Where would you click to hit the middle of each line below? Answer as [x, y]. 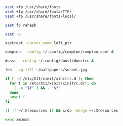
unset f [18, 97]
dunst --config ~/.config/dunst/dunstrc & [49, 61]
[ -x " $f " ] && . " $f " [37, 88]
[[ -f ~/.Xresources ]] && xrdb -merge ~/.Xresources [62, 111]
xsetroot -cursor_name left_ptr [38, 43]
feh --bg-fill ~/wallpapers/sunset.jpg [46, 70]
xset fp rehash [21, 25]
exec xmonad [17, 120]
